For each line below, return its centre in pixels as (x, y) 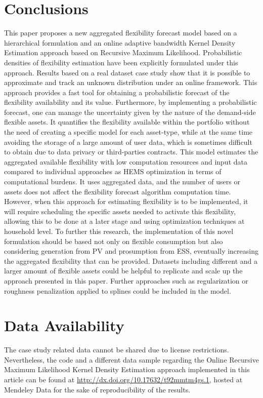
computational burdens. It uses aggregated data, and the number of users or (122, 182)
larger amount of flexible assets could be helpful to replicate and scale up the (123, 271)
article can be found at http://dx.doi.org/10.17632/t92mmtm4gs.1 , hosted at (123, 380)
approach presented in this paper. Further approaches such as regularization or (126, 280)
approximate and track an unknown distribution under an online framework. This (131, 82)
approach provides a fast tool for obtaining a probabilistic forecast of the (117, 92)
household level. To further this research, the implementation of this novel (119, 231)
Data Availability (64, 325)
